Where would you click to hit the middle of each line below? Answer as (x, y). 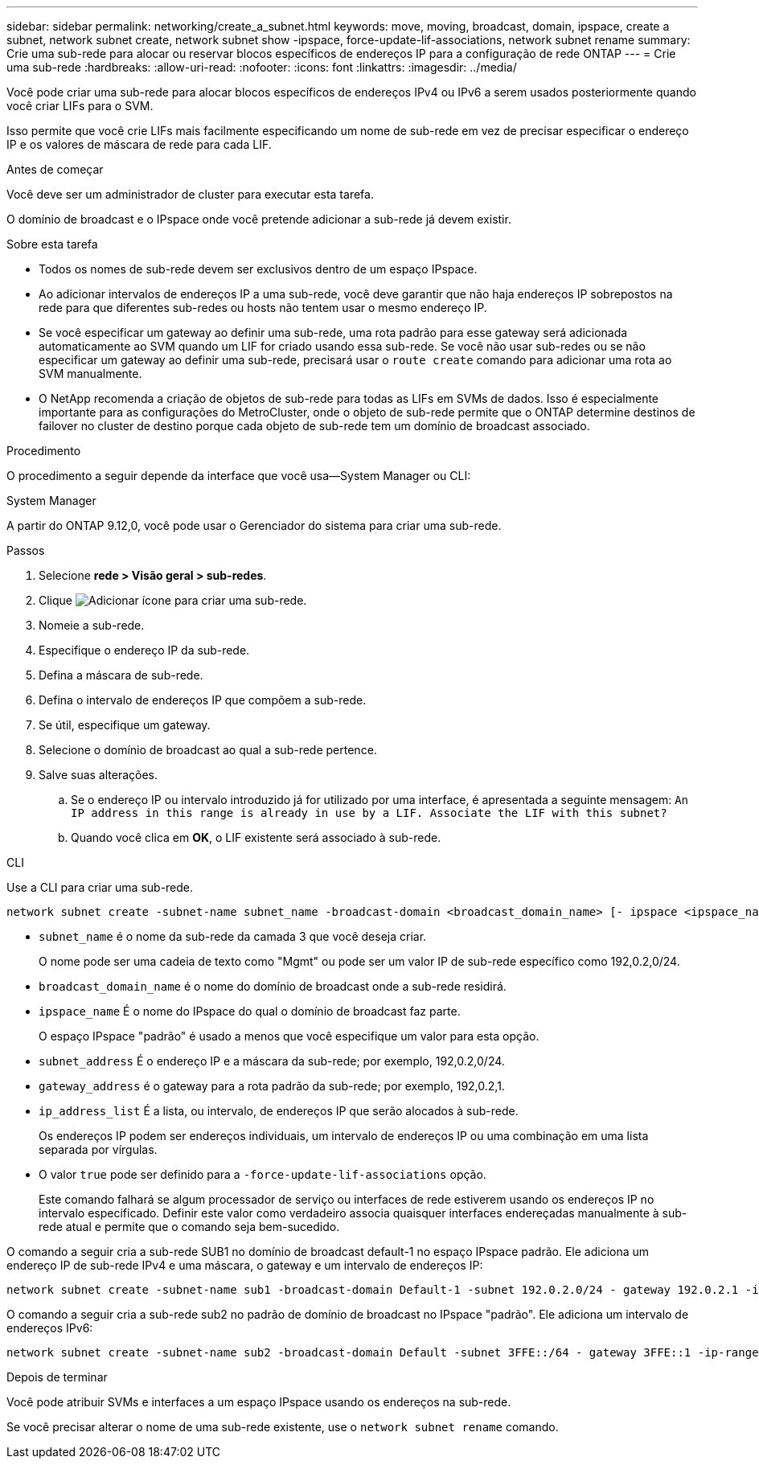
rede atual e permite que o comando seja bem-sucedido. (189, 1227)
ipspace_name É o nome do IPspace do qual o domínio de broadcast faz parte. (250, 1011)
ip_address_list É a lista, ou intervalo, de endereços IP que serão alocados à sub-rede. (279, 1111)
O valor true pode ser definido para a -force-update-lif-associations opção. (263, 1174)
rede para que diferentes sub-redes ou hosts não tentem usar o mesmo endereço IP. (263, 308)
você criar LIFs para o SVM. (80, 106)
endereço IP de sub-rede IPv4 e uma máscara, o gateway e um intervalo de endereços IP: (245, 1265)
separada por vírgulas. (98, 1149)
